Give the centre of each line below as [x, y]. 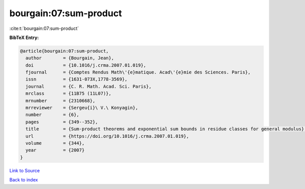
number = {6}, [53, 115]
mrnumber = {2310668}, [60, 101]
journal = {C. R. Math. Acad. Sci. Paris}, [89, 86]
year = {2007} [55, 150]
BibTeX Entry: [24, 37]
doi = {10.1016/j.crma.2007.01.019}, [86, 65]
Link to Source [25, 170]
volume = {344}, [55, 143]
